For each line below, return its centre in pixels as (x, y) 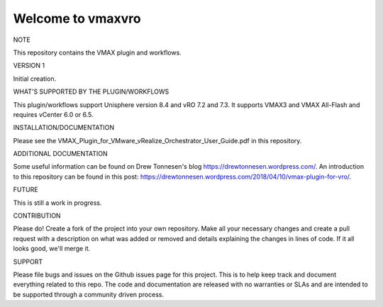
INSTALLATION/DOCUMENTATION (64, 128)
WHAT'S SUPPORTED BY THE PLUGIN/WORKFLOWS (91, 91)
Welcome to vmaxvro (77, 18)
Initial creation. (35, 79)
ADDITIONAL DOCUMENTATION (60, 154)
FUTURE (26, 190)
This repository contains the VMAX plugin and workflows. (98, 52)
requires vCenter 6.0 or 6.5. (53, 114)
